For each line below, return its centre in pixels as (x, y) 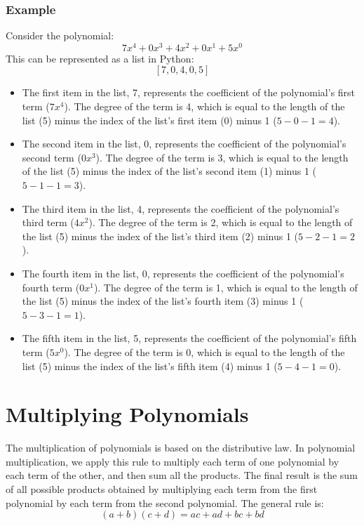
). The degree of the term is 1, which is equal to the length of (225, 287)
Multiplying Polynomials (127, 414)
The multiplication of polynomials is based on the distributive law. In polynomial (181, 448)
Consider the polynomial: (60, 35)
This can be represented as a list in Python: (100, 58)
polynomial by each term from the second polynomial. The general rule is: (165, 502)
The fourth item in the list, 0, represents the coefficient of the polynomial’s (183, 274)
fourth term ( (51, 287)
